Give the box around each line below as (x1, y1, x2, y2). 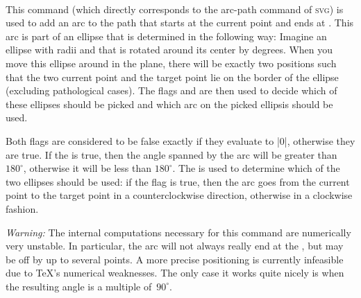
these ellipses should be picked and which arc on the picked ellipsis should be (6, 96, 333, 111)
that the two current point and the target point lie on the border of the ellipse (6, 69, 339, 84)
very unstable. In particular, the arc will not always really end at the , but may (6, 238, 344, 253)
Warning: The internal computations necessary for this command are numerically (6, 225, 351, 239)
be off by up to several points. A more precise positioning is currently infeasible (6, 252, 344, 266)
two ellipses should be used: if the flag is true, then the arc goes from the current (6, 174, 350, 189)
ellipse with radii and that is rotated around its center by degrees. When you (6, 42, 333, 57)
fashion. (6, 201, 39, 216)
